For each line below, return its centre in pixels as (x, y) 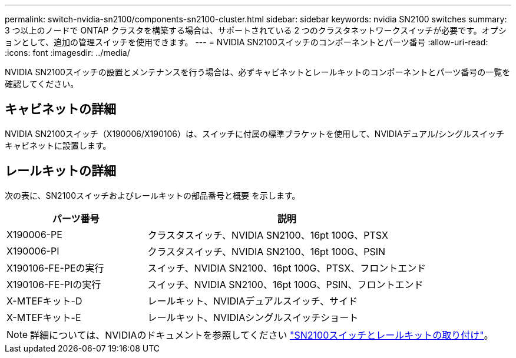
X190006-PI (33, 251)
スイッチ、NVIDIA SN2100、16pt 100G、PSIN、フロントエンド (285, 284)
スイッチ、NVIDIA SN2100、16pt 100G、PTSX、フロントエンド (287, 268)
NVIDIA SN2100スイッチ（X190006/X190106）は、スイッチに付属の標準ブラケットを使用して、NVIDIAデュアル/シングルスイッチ (254, 133)
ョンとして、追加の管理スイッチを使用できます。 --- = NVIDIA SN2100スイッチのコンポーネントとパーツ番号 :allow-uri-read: (247, 42)
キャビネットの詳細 (60, 109)
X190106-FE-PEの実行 (55, 268)
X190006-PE (34, 234)
